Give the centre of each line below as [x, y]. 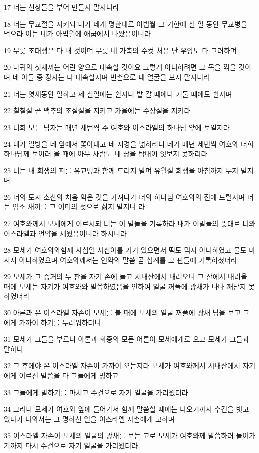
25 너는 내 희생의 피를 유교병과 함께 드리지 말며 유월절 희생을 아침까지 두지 [121, 170]
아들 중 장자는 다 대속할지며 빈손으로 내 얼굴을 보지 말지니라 [116, 76]
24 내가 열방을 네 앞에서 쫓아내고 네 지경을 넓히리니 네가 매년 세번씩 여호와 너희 [129, 144]
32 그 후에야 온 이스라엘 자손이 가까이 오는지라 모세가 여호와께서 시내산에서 [122, 366]
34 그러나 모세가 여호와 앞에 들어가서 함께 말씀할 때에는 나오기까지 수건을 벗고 [127, 409]
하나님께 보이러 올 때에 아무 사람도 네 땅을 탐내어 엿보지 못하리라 [106, 153]
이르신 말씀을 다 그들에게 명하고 [69, 376]
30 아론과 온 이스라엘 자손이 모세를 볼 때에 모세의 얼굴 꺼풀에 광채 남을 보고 [122, 313]
